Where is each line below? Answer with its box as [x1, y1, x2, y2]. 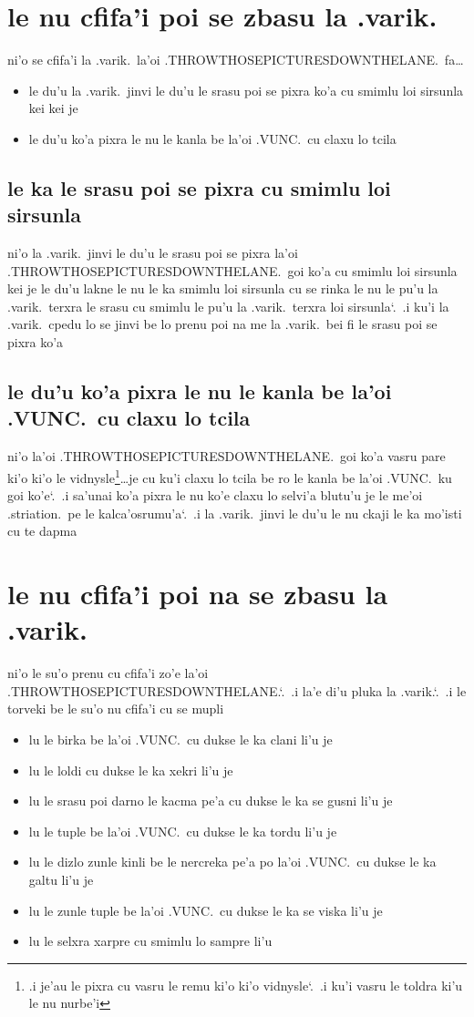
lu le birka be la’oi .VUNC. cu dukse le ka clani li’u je [28, 729, 333, 748]
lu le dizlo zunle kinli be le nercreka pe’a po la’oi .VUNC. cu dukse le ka [28, 852, 437, 871]
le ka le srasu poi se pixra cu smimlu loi [7, 173, 391, 201]
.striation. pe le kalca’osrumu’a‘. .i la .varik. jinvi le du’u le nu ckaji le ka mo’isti [7, 503, 462, 522]
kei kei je [28, 98, 78, 118]
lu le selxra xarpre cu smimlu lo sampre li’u [28, 931, 273, 950]
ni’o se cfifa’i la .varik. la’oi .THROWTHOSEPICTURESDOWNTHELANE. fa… [7, 50, 464, 69]
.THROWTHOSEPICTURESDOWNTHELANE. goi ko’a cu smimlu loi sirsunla [7, 261, 458, 280]
